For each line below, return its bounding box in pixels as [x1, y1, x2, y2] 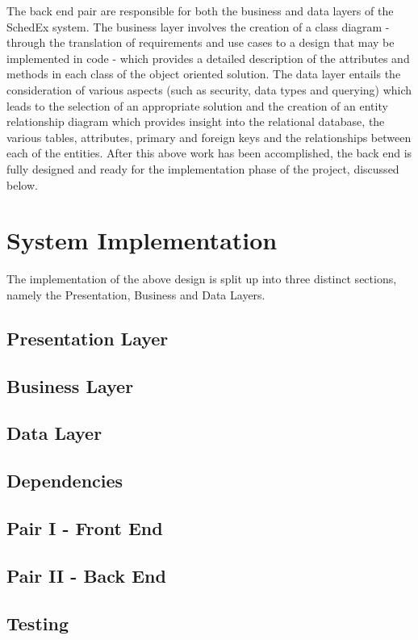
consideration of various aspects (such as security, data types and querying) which [6, 81, 412, 98]
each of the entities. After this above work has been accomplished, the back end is [6, 144, 412, 161]
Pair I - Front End [6, 515, 163, 540]
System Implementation [6, 224, 278, 257]
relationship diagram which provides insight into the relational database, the [6, 113, 385, 130]
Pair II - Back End [6, 563, 166, 588]
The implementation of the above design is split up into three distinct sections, [6, 270, 397, 287]
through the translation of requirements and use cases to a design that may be [6, 34, 395, 51]
